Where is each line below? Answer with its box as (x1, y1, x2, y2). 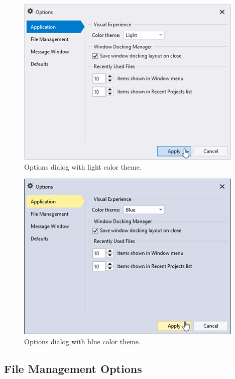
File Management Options (4, 360, 142, 376)
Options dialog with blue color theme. (24, 336, 141, 346)
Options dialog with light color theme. (24, 161, 142, 172)
